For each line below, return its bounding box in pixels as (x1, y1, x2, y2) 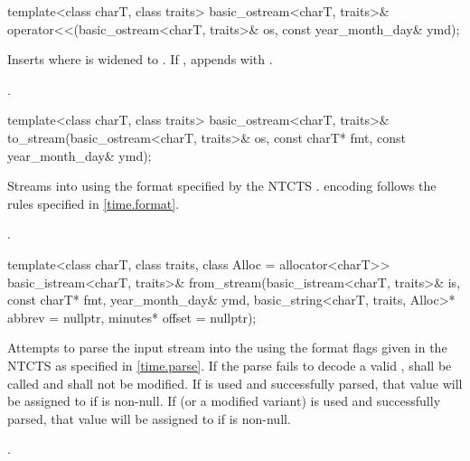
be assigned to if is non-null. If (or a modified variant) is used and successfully (7, 391, 441, 410)
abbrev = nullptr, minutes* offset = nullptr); (7, 307, 257, 326)
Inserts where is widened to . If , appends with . (7, 50, 273, 69)
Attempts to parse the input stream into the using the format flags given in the (7, 338, 447, 357)
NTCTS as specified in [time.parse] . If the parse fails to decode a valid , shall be (7, 355, 452, 374)
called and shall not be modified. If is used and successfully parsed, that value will (7, 373, 463, 392)
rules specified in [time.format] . (7, 193, 180, 212)
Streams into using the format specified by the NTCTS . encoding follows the (7, 176, 437, 195)
